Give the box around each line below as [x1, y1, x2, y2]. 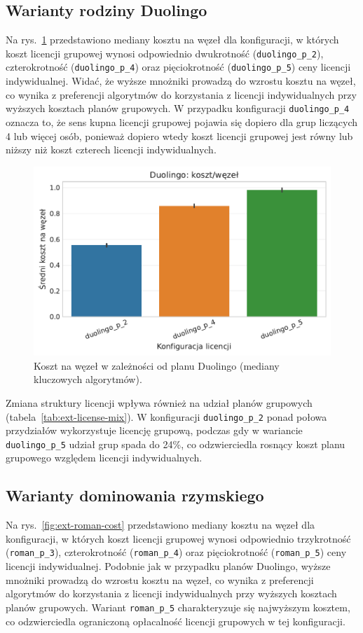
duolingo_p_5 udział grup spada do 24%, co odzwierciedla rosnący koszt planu [6, 436, 345, 451]
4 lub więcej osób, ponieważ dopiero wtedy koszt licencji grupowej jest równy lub [6, 128, 353, 143]
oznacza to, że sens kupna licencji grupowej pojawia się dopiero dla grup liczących [6, 114, 357, 129]
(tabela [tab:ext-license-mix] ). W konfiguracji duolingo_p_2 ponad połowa [6, 409, 327, 424]
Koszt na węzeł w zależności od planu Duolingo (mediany [34, 358, 280, 373]
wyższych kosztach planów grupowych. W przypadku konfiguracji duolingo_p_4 [6, 101, 350, 116]
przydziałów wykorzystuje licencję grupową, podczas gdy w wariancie [6, 423, 303, 438]
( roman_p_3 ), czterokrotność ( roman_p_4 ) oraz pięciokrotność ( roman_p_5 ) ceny [6, 545, 347, 559]
